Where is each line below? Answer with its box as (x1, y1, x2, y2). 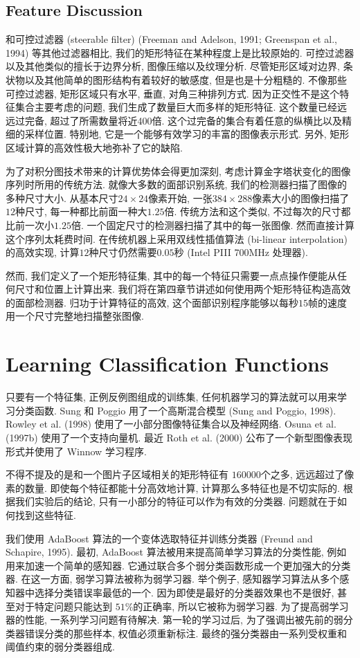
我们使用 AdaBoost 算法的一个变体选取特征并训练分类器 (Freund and (6, 531, 313, 545)
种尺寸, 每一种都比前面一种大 (15, 204, 147, 219)
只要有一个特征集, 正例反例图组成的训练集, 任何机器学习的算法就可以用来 (6, 390, 338, 404)
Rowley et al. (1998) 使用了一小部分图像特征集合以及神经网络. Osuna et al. (6, 417, 336, 431)
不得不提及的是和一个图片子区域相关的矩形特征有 (6, 467, 228, 482)
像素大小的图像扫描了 (252, 190, 350, 205)
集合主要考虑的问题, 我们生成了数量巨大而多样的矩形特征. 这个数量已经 (15, 100, 338, 114)
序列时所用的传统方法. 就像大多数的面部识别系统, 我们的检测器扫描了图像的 (6, 177, 348, 192)
